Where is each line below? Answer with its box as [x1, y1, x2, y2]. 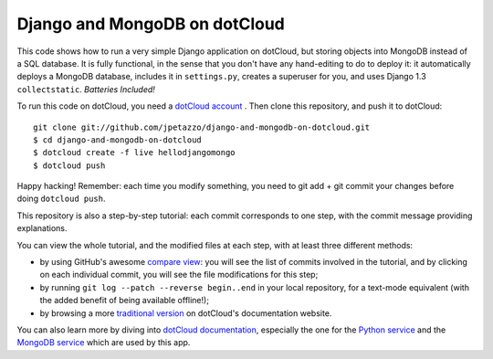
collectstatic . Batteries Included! [16, 83, 155, 95]
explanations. [16, 223, 68, 234]
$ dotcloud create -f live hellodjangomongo [33, 147, 236, 158]
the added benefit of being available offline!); [39, 295, 210, 306]
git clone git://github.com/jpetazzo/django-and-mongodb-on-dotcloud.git [33, 121, 371, 132]
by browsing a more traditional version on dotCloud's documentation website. [39, 307, 332, 319]
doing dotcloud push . [16, 193, 106, 205]
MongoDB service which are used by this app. [16, 337, 191, 348]
